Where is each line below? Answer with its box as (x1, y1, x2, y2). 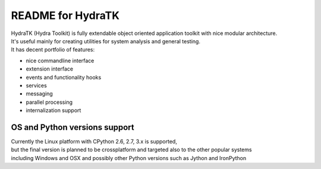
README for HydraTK (11, 9, 120, 22)
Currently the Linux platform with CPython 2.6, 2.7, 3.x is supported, (11, 138, 178, 145)
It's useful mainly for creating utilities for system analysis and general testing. (11, 37, 200, 44)
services (26, 82, 47, 89)
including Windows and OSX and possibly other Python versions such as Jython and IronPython (11, 154, 247, 161)
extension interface (26, 65, 74, 72)
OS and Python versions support (11, 122, 134, 132)
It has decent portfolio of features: (11, 46, 95, 53)
